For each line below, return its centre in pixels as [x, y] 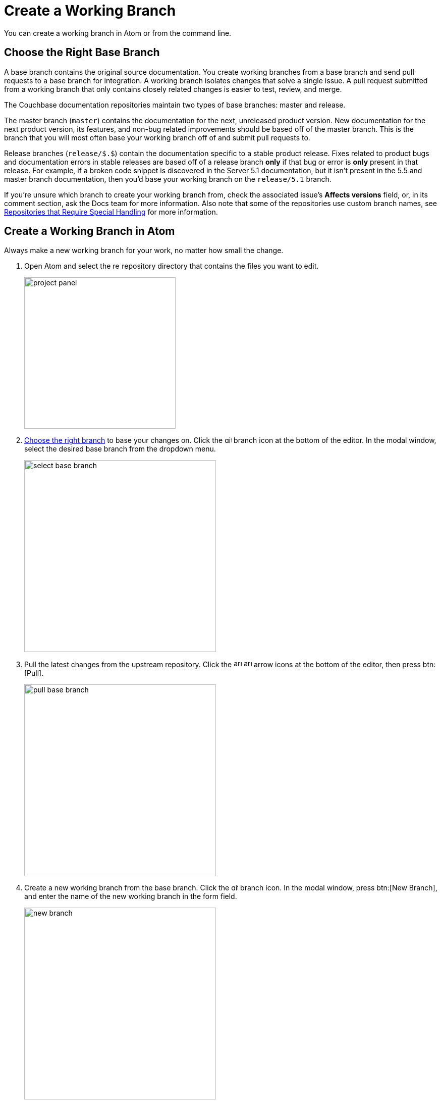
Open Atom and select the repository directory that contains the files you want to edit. [172, 266]
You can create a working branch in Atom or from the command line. [118, 33]
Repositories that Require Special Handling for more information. [111, 212]
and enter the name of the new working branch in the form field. [131, 896]
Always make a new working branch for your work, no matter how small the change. [144, 251]
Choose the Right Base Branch [82, 53]
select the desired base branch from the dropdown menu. [120, 449]
